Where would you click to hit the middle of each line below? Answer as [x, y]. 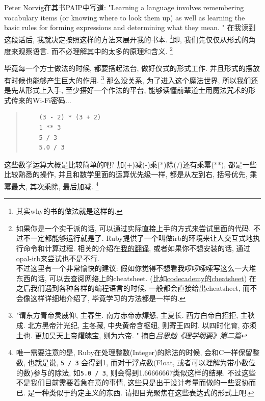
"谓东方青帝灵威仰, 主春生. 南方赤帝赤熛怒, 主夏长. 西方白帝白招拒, [127, 315]
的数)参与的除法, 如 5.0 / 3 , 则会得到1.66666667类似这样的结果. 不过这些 [136, 372]
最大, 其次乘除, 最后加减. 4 [55, 185]
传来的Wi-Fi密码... [41, 100]
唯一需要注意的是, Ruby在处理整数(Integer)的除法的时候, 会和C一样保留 [134, 352]
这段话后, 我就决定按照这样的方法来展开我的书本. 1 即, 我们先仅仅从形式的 [126, 38]
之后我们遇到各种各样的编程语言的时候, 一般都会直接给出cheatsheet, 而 [133, 288]
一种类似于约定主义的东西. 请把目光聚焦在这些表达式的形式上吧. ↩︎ [144, 392]
